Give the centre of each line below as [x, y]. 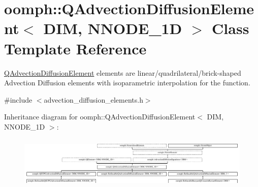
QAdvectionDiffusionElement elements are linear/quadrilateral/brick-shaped [123, 72]
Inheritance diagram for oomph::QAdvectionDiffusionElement [100, 117]
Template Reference [75, 48]
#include [18, 99]
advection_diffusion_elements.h [93, 99]
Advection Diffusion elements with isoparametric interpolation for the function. [127, 83]
